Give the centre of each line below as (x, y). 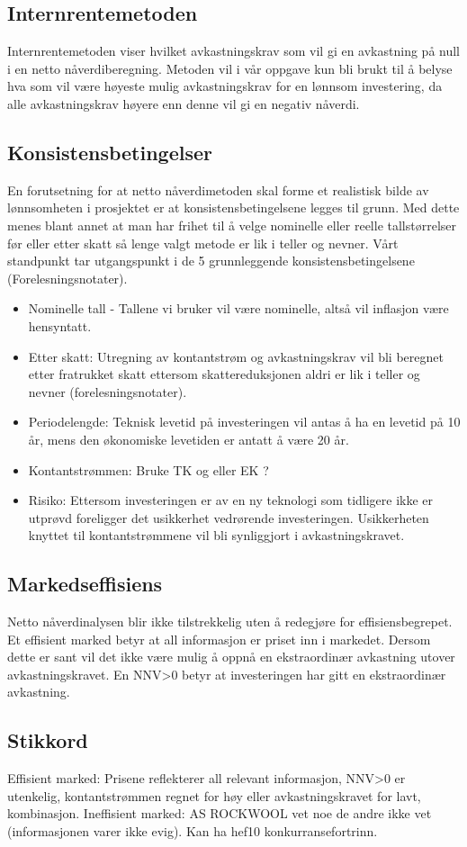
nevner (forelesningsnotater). (108, 391)
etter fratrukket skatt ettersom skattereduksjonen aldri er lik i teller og (224, 374)
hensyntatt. (60, 325)
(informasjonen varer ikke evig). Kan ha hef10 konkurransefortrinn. (193, 831)
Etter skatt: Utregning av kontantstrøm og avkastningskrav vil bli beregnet (236, 356)
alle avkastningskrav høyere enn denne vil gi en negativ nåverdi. (184, 103)
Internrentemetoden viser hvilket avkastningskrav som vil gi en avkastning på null (234, 51)
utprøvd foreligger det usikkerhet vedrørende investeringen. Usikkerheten (229, 517)
